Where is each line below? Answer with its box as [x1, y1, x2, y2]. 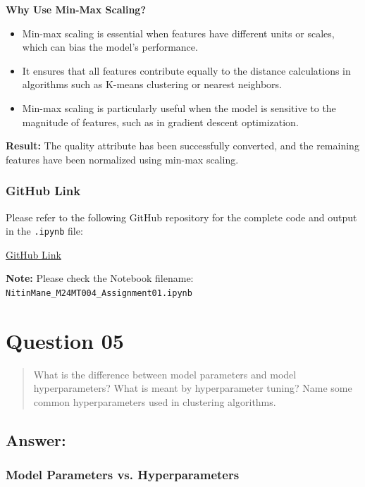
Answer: [6, 429, 66, 450]
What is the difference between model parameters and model [33, 366, 297, 381]
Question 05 [6, 326, 124, 355]
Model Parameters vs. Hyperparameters [6, 466, 240, 483]
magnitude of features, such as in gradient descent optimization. [22, 114, 299, 129]
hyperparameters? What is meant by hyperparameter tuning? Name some [33, 381, 352, 395]
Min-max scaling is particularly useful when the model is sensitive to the [22, 100, 336, 115]
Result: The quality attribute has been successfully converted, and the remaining [6, 138, 359, 153]
